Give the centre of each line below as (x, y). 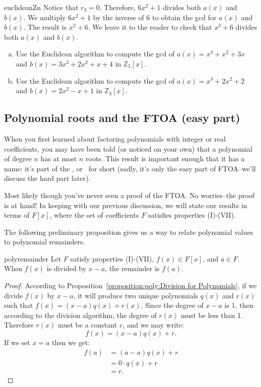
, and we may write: (153, 325)
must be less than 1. (212, 315)
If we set (17, 342)
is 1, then (239, 305)
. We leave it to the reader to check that (150, 27)
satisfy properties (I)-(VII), (112, 258)
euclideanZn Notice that (41, 7)
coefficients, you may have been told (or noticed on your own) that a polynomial (128, 148)
